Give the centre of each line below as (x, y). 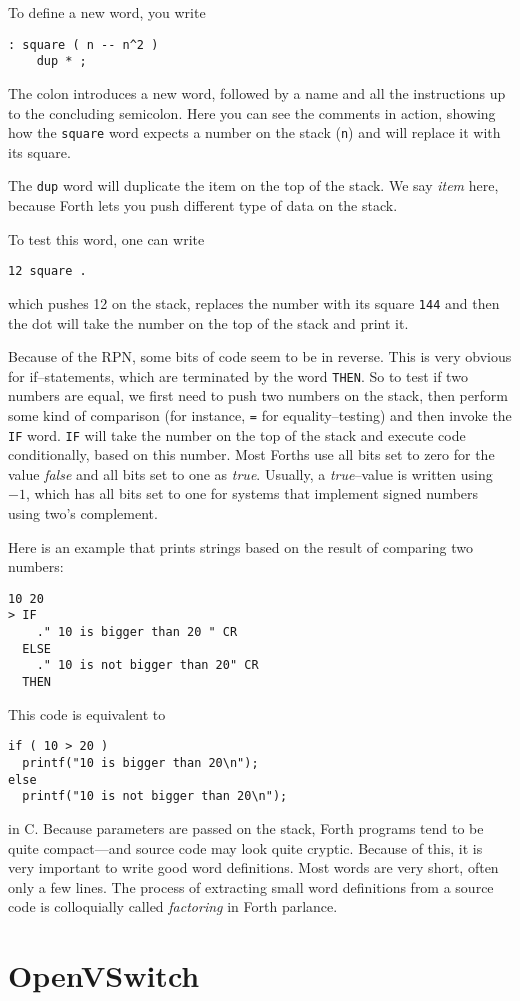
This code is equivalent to (87, 713)
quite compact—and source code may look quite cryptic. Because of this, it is (245, 847)
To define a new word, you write (107, 12)
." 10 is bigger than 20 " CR (137, 632)
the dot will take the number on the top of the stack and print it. (208, 322)
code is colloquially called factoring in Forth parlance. (173, 906)
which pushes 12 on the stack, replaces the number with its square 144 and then (254, 302)
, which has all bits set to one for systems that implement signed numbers (252, 493)
